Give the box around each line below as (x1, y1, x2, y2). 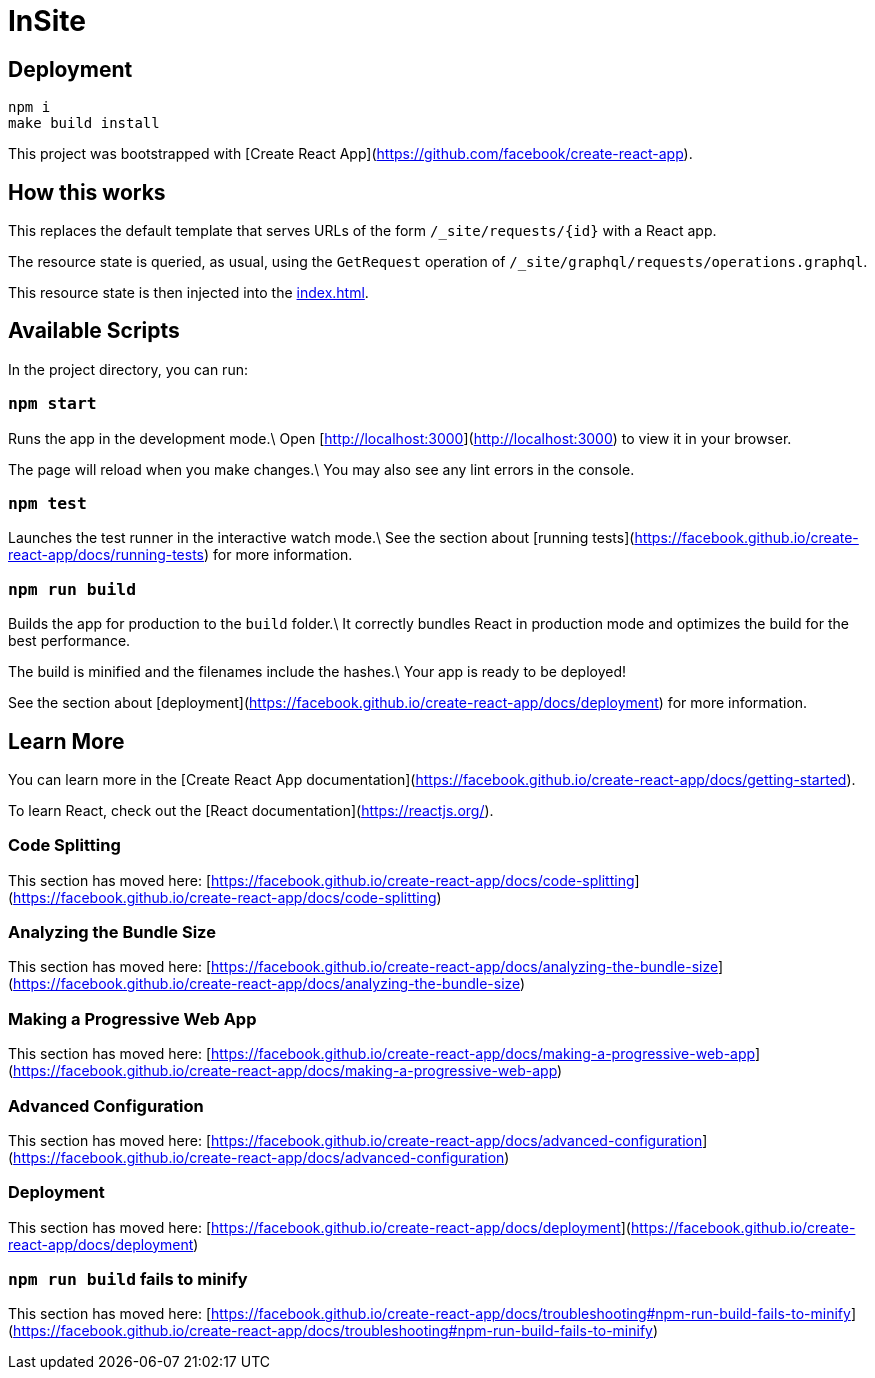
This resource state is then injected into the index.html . (8, 284, 369, 302)
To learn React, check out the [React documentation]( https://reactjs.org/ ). (8, 801, 494, 819)
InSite (8, 4, 86, 38)
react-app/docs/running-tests (8, 546, 204, 564)
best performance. (8, 632, 131, 650)
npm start (8, 394, 97, 414)
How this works (8, 179, 166, 205)
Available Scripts (8, 318, 180, 344)
